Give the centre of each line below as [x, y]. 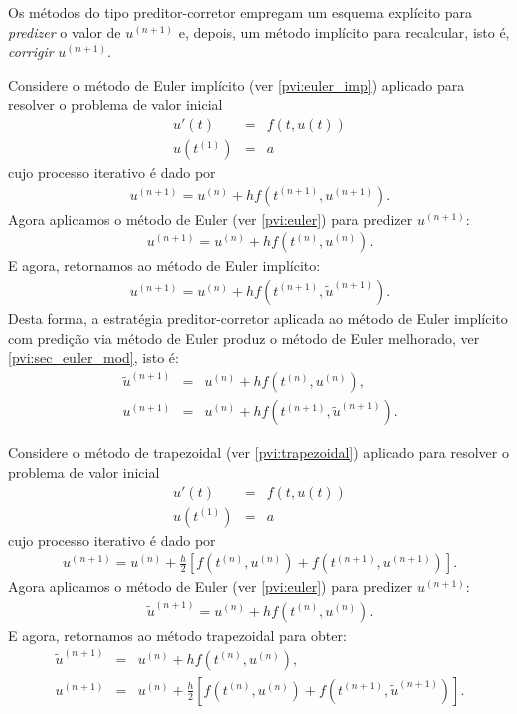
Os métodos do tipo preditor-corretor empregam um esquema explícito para [240, 12]
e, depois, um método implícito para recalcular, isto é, [344, 31]
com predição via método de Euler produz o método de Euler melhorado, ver [244, 337]
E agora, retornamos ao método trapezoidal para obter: [177, 634]
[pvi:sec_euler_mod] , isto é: [93, 357]
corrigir [31, 51]
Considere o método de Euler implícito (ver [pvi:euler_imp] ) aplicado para [236, 84]
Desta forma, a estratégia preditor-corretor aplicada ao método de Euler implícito [258, 317]
